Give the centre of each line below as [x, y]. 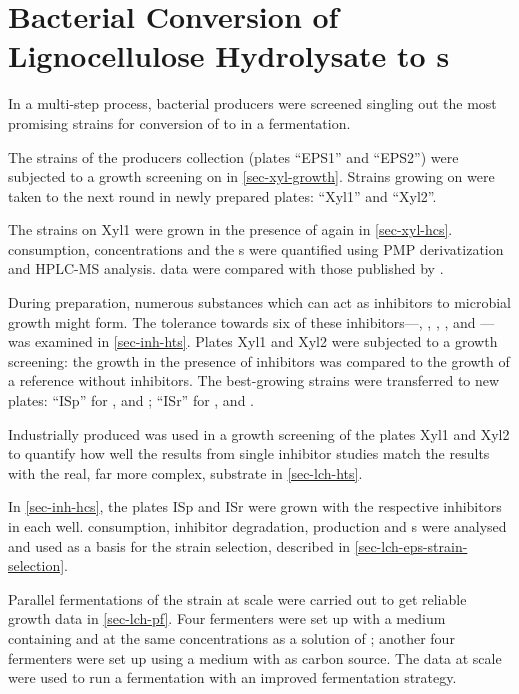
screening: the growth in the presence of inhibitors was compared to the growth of [259, 360]
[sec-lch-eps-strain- [411, 545]
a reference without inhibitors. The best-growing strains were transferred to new [254, 380]
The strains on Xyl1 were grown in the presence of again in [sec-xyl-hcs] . [230, 229]
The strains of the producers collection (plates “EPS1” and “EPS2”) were [233, 156]
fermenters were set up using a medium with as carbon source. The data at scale [255, 657]
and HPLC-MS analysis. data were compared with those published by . [226, 268]
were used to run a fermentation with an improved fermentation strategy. [232, 677]
